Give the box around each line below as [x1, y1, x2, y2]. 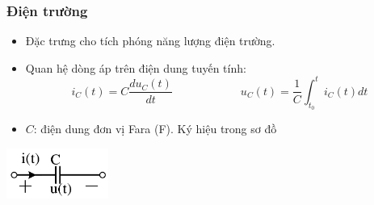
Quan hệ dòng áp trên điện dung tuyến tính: [25, 59, 246, 76]
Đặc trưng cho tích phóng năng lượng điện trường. [25, 32, 275, 49]
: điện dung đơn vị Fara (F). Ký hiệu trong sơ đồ [33, 120, 277, 137]
